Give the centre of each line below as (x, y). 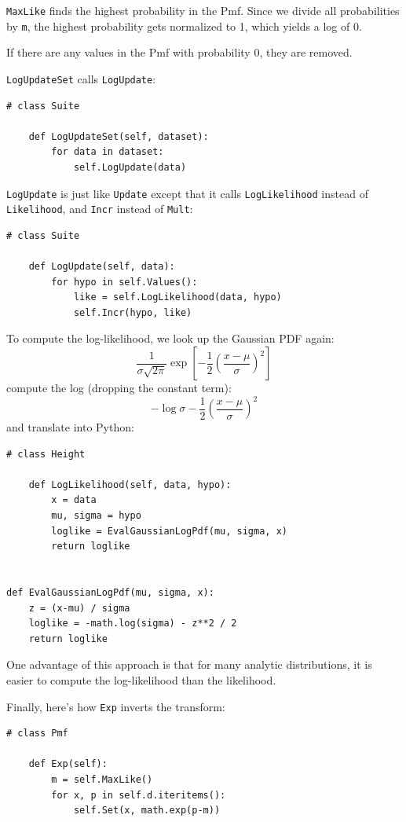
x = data (74, 500)
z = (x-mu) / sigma (79, 608)
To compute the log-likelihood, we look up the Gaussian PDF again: (170, 338)
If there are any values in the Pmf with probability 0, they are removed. (179, 52)
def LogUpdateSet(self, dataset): (119, 136)
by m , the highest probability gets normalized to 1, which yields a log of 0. (184, 26)
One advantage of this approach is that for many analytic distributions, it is (189, 664)
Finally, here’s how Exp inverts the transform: (116, 706)
